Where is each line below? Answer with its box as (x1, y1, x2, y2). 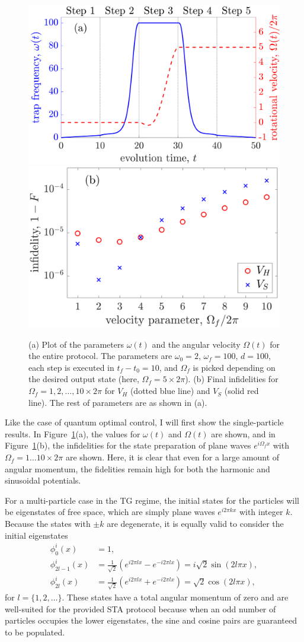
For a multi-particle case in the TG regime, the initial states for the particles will (5, 494, 299, 506)
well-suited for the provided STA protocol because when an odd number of (5, 602, 276, 615)
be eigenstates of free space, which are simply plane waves (5, 506, 215, 518)
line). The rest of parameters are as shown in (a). (28, 396, 207, 408)
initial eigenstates (5, 529, 68, 541)
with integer (239, 506, 283, 518)
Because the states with (5, 517, 91, 530)
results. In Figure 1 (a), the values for (5, 427, 140, 440)
